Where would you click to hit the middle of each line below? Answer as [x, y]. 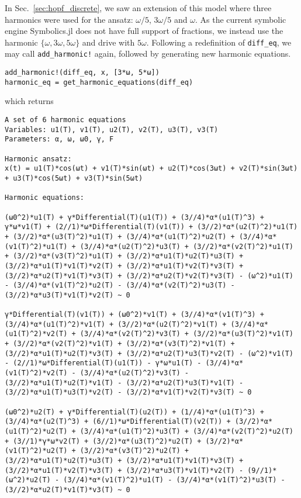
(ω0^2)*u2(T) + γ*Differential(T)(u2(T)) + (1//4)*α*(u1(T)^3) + [134, 412]
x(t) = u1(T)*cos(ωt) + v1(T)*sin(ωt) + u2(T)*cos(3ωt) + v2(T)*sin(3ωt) [151, 169]
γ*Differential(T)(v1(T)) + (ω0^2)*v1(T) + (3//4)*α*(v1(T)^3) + [134, 315]
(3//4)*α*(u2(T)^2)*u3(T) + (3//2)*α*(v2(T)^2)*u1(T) [186, 246]
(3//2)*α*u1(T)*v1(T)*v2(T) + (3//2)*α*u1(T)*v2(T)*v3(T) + [124, 266]
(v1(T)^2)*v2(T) [36, 373]
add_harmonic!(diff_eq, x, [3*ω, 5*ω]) [82, 73]
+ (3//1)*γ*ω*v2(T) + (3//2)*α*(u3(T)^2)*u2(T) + [103, 441]
